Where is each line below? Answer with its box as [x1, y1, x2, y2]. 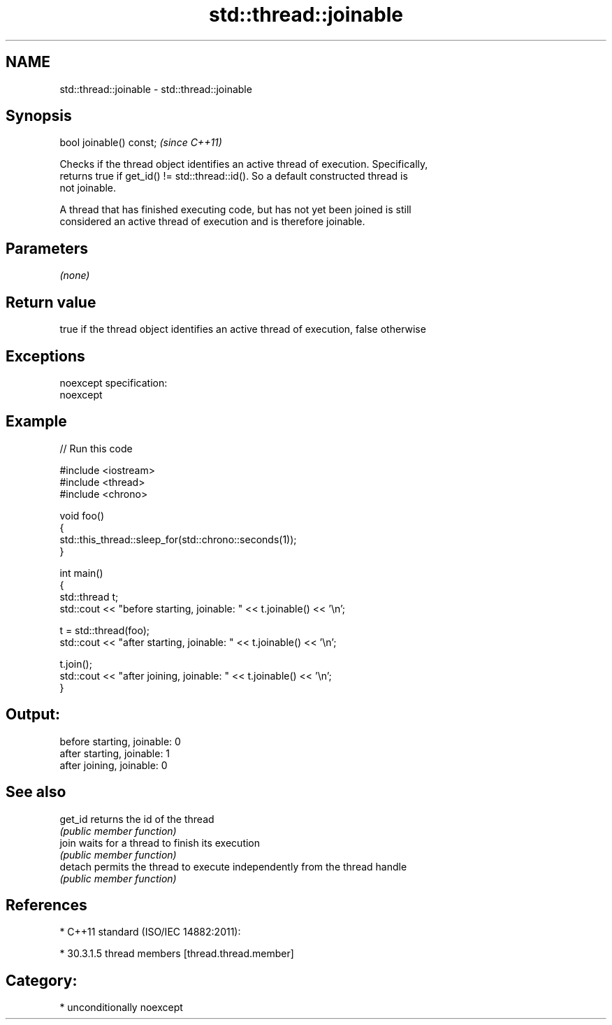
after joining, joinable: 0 [59, 759, 168, 771]
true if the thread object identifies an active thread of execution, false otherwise [59, 323, 426, 336]
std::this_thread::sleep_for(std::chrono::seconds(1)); [59, 533, 297, 545]
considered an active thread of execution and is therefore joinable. [59, 215, 365, 228]
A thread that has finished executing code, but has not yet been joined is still [59, 203, 411, 216]
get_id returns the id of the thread [59, 812, 214, 825]
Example [6, 413, 67, 431]
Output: [6, 705, 60, 724]
